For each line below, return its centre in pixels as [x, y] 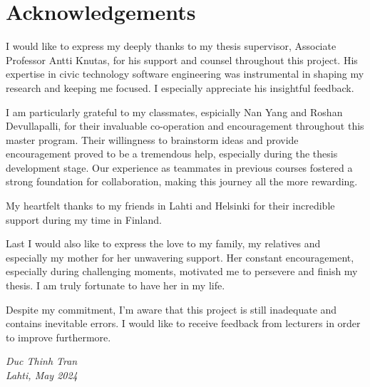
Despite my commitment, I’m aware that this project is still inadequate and [171, 309]
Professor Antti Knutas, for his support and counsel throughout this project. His [182, 60]
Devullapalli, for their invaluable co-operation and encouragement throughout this [185, 126]
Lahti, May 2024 [42, 375]
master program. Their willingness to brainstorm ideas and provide [152, 139]
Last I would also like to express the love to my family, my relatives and [163, 243]
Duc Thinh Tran [42, 361]
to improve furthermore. [58, 337]
